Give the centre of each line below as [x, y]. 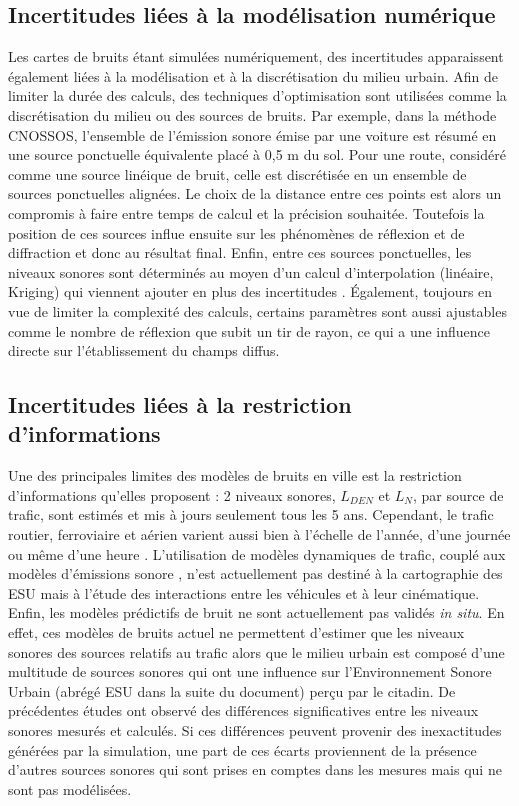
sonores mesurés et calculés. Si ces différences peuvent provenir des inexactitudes [255, 730]
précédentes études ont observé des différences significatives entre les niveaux [243, 710]
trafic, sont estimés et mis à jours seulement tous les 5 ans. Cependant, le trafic [251, 514]
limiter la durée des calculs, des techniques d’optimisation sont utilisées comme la [257, 95]
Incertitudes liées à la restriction [180, 404]
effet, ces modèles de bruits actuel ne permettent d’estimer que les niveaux [236, 632]
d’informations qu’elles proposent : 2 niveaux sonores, [172, 494]
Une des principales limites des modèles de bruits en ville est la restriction [235, 475]
